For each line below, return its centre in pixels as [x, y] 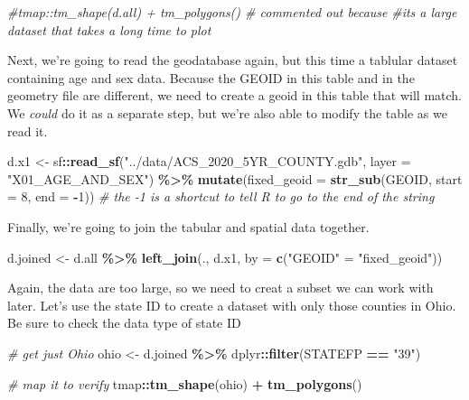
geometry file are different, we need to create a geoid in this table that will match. [235, 95]
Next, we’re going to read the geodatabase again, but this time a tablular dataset [233, 60]
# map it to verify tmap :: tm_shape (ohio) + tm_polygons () [185, 383]
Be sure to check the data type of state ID [124, 323]
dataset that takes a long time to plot [109, 29]
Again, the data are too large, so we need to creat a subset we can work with [220, 288]
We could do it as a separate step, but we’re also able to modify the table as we [227, 112]
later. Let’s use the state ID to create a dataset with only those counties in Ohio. [232, 305]
